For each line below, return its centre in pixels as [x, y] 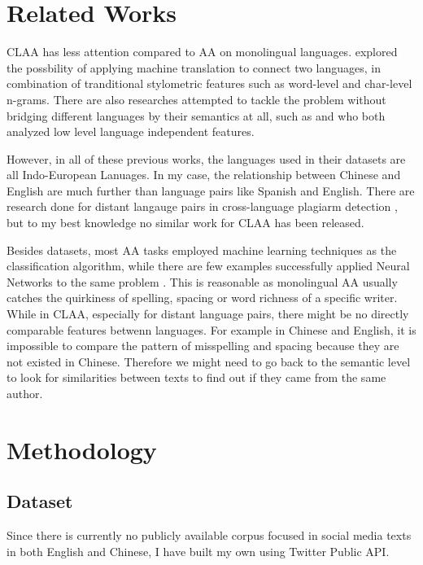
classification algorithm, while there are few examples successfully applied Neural [208, 266]
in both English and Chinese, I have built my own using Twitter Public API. [198, 551]
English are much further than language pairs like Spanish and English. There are [211, 190]
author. [25, 393]
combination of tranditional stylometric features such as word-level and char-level [209, 83]
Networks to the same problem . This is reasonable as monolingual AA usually [202, 281]
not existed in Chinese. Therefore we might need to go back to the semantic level [209, 361]
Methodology [82, 449]
